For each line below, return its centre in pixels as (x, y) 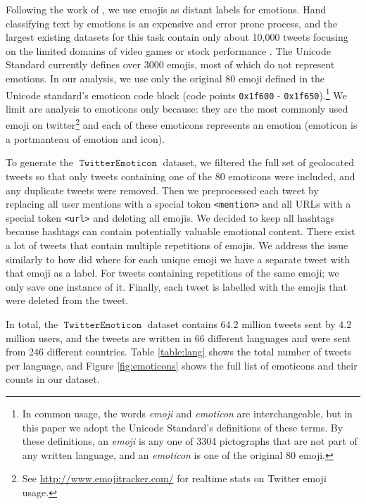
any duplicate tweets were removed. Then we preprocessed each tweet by (162, 190)
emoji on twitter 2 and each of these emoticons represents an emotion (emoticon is (182, 124)
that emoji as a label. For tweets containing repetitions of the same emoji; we (172, 273)
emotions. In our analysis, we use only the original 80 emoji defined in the (165, 78)
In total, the (32, 323)
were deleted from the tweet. (67, 300)
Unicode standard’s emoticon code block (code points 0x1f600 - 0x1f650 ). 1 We (176, 94)
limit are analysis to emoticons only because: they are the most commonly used (177, 108)
